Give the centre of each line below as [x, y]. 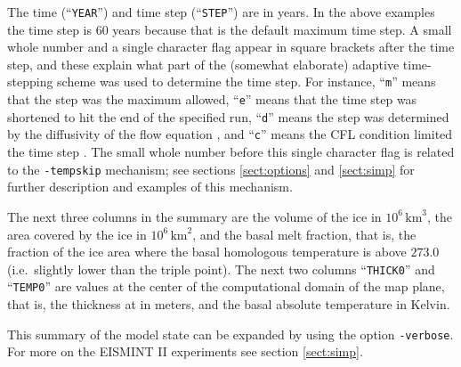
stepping [30, 82]
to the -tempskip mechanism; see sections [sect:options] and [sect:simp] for [211, 169]
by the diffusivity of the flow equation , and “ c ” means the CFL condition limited [230, 134]
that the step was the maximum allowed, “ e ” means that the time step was [212, 99]
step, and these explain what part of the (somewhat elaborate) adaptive [203, 64]
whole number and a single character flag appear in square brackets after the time [231, 47]
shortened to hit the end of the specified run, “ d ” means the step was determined [228, 116]
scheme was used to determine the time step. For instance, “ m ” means [247, 82]
